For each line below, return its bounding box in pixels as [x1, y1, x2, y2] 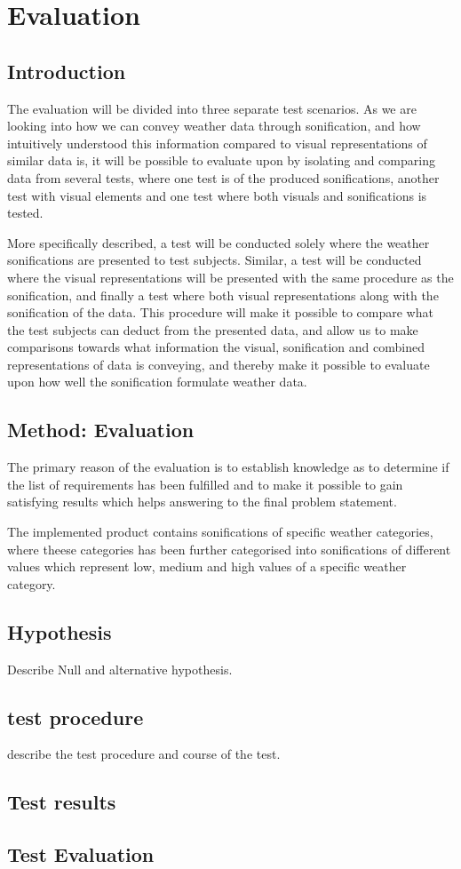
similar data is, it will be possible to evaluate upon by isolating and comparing [7, 151, 435, 170]
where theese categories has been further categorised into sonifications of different [7, 539, 451, 558]
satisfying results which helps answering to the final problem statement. [7, 492, 397, 511]
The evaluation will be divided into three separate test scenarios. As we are [7, 99, 417, 117]
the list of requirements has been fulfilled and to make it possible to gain [7, 474, 403, 493]
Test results [7, 788, 116, 816]
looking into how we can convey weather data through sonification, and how [7, 116, 421, 135]
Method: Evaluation [7, 416, 195, 443]
